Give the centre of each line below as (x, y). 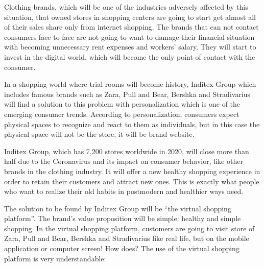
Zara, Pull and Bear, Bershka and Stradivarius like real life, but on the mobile (127, 238)
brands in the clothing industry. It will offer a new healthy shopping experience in (132, 171)
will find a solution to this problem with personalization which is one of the (122, 104)
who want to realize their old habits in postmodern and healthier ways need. (124, 191)
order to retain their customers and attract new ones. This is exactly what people (132, 181)
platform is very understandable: (55, 258)
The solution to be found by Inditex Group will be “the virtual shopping (118, 208)
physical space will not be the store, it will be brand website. (99, 134)
